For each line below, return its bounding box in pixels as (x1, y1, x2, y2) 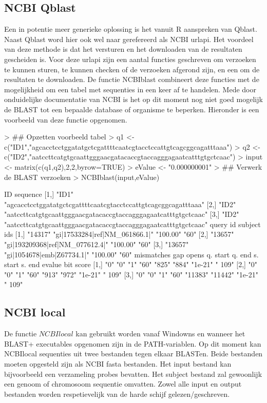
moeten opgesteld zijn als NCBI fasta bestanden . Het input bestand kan (4, 358, 232, 369)
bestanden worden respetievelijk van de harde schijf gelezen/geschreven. (4, 388, 230, 399)
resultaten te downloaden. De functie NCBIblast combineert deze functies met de (4, 74, 259, 85)
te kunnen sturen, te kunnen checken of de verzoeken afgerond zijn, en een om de (4, 64, 260, 74)
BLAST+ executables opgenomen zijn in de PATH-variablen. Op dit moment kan (4, 338, 261, 349)
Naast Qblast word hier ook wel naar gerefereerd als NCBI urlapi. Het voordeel (4, 33, 254, 44)
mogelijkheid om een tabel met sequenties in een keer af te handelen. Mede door (4, 84, 256, 94)
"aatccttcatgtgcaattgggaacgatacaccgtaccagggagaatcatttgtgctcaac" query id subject (4, 218, 261, 229)
